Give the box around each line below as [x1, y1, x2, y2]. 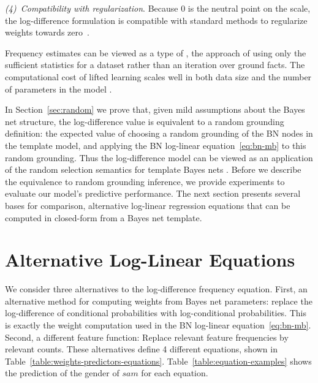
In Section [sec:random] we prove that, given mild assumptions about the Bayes [5, 103, 305, 116]
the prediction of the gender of [5, 366, 119, 379]
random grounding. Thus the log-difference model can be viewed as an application [5, 151, 313, 164]
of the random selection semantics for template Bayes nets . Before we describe [5, 163, 301, 176]
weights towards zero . [5, 26, 89, 39]
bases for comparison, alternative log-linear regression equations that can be [5, 199, 290, 211]
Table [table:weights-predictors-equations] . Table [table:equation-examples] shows [5, 354, 312, 367]
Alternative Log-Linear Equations [5, 247, 295, 272]
